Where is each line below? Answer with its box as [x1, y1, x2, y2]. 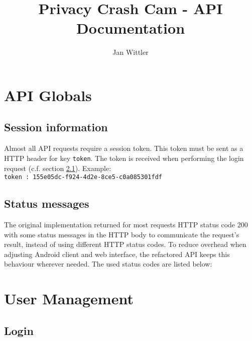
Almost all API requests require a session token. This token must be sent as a [4, 143, 243, 153]
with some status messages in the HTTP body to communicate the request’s [4, 229, 239, 239]
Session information [4, 119, 108, 135]
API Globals [4, 84, 92, 105]
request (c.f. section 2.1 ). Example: [4, 162, 111, 173]
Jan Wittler [112, 47, 149, 57]
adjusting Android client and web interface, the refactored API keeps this [4, 248, 230, 259]
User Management [4, 288, 134, 309]
